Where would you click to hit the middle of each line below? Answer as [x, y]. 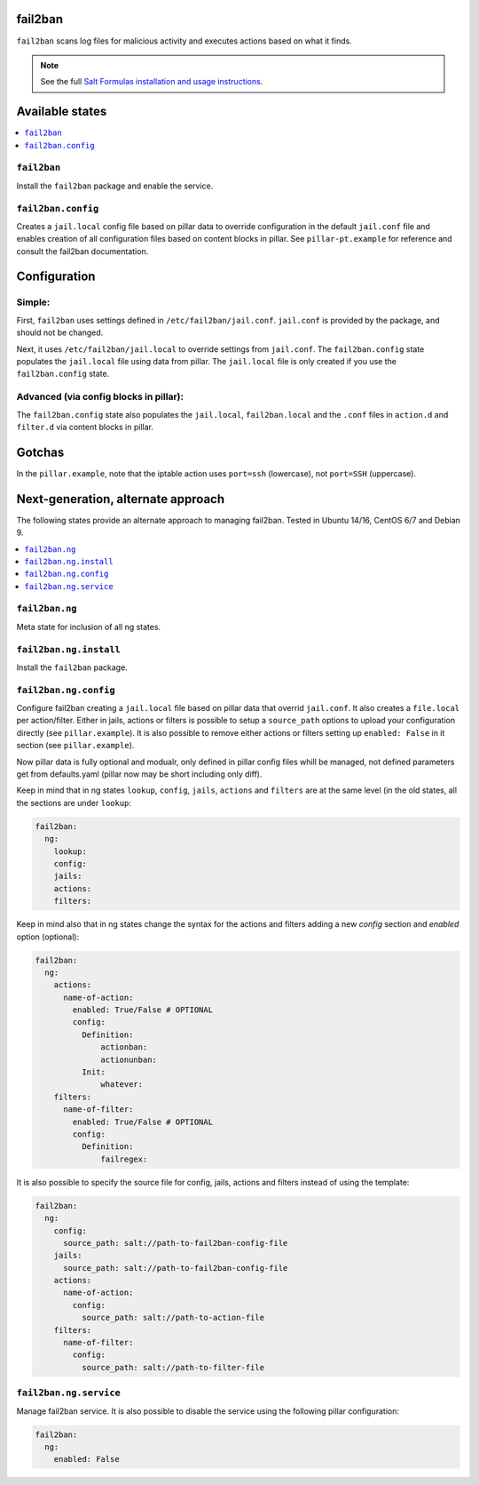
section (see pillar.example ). [75, 746]
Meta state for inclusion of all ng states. [89, 627]
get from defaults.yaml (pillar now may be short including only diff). [139, 774]
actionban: [124, 1047]
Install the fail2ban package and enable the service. [115, 186]
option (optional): [48, 937]
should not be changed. [60, 332]
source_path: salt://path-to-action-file [173, 1318]
